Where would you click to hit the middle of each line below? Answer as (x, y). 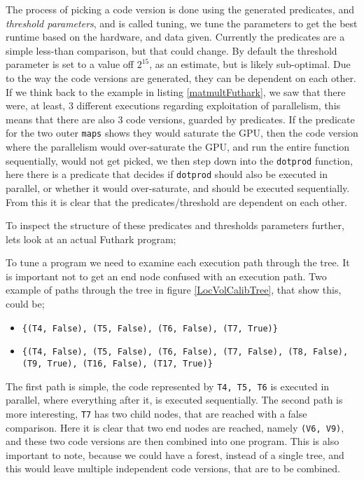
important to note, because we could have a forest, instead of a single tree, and (175, 454)
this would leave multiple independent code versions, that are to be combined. (173, 468)
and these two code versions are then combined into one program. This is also (173, 441)
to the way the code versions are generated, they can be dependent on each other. (181, 77)
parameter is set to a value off (70, 64)
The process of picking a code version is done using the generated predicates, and (180, 9)
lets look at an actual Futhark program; (91, 239)
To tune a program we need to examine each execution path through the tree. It (178, 262)
